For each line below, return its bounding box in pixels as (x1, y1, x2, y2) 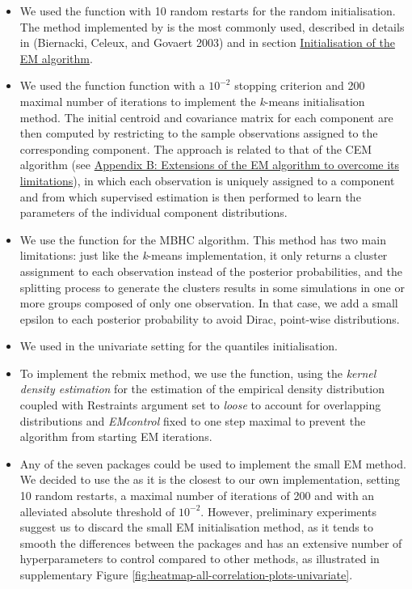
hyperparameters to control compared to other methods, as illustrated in (19, 550, 380, 567)
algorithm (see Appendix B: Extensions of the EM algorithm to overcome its (19, 156, 400, 173)
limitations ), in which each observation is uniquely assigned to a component (19, 172, 395, 189)
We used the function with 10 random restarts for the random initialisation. (19, 2, 396, 19)
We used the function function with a (19, 77, 205, 94)
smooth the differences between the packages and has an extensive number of (19, 534, 402, 551)
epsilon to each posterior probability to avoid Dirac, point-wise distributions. (19, 310, 400, 327)
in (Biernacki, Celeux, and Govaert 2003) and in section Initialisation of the (19, 34, 395, 51)
